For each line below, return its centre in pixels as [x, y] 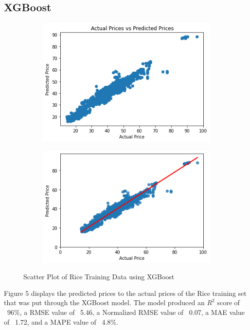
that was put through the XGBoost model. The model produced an [104, 302]
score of [228, 302]
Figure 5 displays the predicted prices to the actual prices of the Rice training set [125, 293]
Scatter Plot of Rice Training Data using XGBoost [99, 277]
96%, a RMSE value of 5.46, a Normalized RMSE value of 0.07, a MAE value [126, 312]
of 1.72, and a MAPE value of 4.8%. [61, 321]
